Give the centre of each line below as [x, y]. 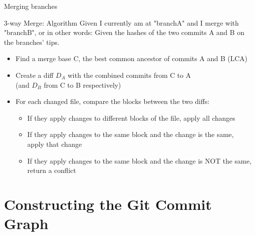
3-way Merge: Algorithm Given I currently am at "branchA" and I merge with [122, 22]
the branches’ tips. [32, 42]
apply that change [55, 144]
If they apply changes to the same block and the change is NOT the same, [139, 160]
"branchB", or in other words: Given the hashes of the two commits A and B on [124, 32]
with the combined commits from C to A [129, 75]
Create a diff [34, 75]
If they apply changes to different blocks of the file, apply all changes [131, 118]
